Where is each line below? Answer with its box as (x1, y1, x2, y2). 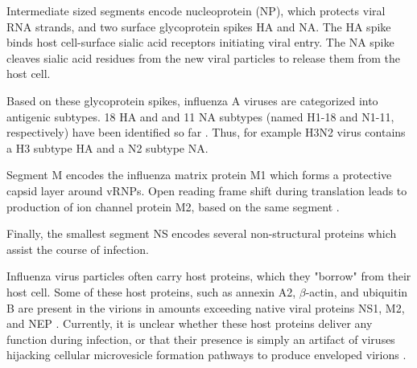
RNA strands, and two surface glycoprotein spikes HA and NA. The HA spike (6, 18, 391, 35)
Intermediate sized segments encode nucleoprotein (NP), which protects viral (6, 2, 386, 18)
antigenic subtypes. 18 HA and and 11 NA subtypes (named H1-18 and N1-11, (6, 108, 394, 125)
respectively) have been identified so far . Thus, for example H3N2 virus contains (6, 124, 406, 141)
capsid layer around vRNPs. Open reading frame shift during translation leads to (6, 182, 407, 198)
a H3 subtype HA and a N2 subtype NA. (6, 139, 208, 156)
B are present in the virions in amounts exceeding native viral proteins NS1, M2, (6, 299, 405, 316)
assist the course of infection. (6, 240, 149, 257)
